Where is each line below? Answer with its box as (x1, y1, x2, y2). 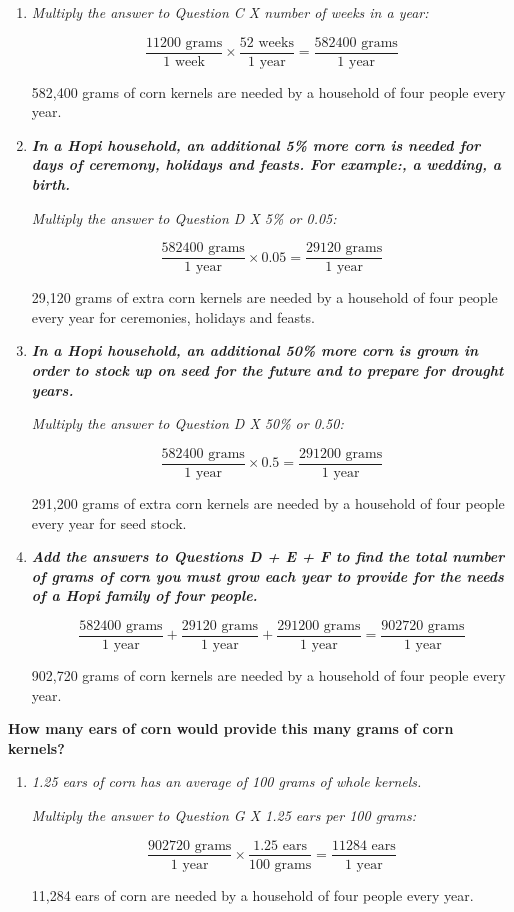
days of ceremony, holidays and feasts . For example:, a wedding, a (31, 154, 501, 175)
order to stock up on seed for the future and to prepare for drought (31, 360, 504, 381)
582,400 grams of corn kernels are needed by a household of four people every (31, 81, 506, 102)
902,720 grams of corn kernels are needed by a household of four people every (31, 664, 506, 685)
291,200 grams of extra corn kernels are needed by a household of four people (31, 492, 505, 513)
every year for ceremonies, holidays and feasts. (31, 306, 315, 327)
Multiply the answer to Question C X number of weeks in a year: (31, 2, 429, 22)
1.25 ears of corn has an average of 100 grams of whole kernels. (31, 771, 422, 792)
